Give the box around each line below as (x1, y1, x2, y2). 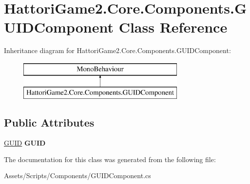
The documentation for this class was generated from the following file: (4, 154, 216, 164)
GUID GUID (4, 138, 46, 148)
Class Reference (118, 17, 228, 37)
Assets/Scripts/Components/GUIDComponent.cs (4, 170, 151, 181)
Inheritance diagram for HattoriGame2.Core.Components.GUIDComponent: (4, 45, 231, 55)
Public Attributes (4, 115, 95, 130)
